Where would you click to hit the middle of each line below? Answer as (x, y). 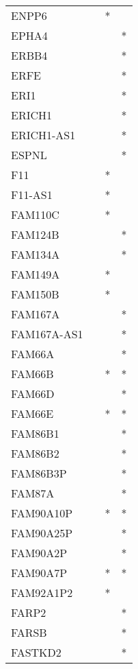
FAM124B (35, 234)
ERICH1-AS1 (43, 135)
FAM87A (33, 493)
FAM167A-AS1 (47, 334)
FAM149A (36, 274)
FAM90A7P (39, 573)
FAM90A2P (39, 553)
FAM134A (36, 254)
